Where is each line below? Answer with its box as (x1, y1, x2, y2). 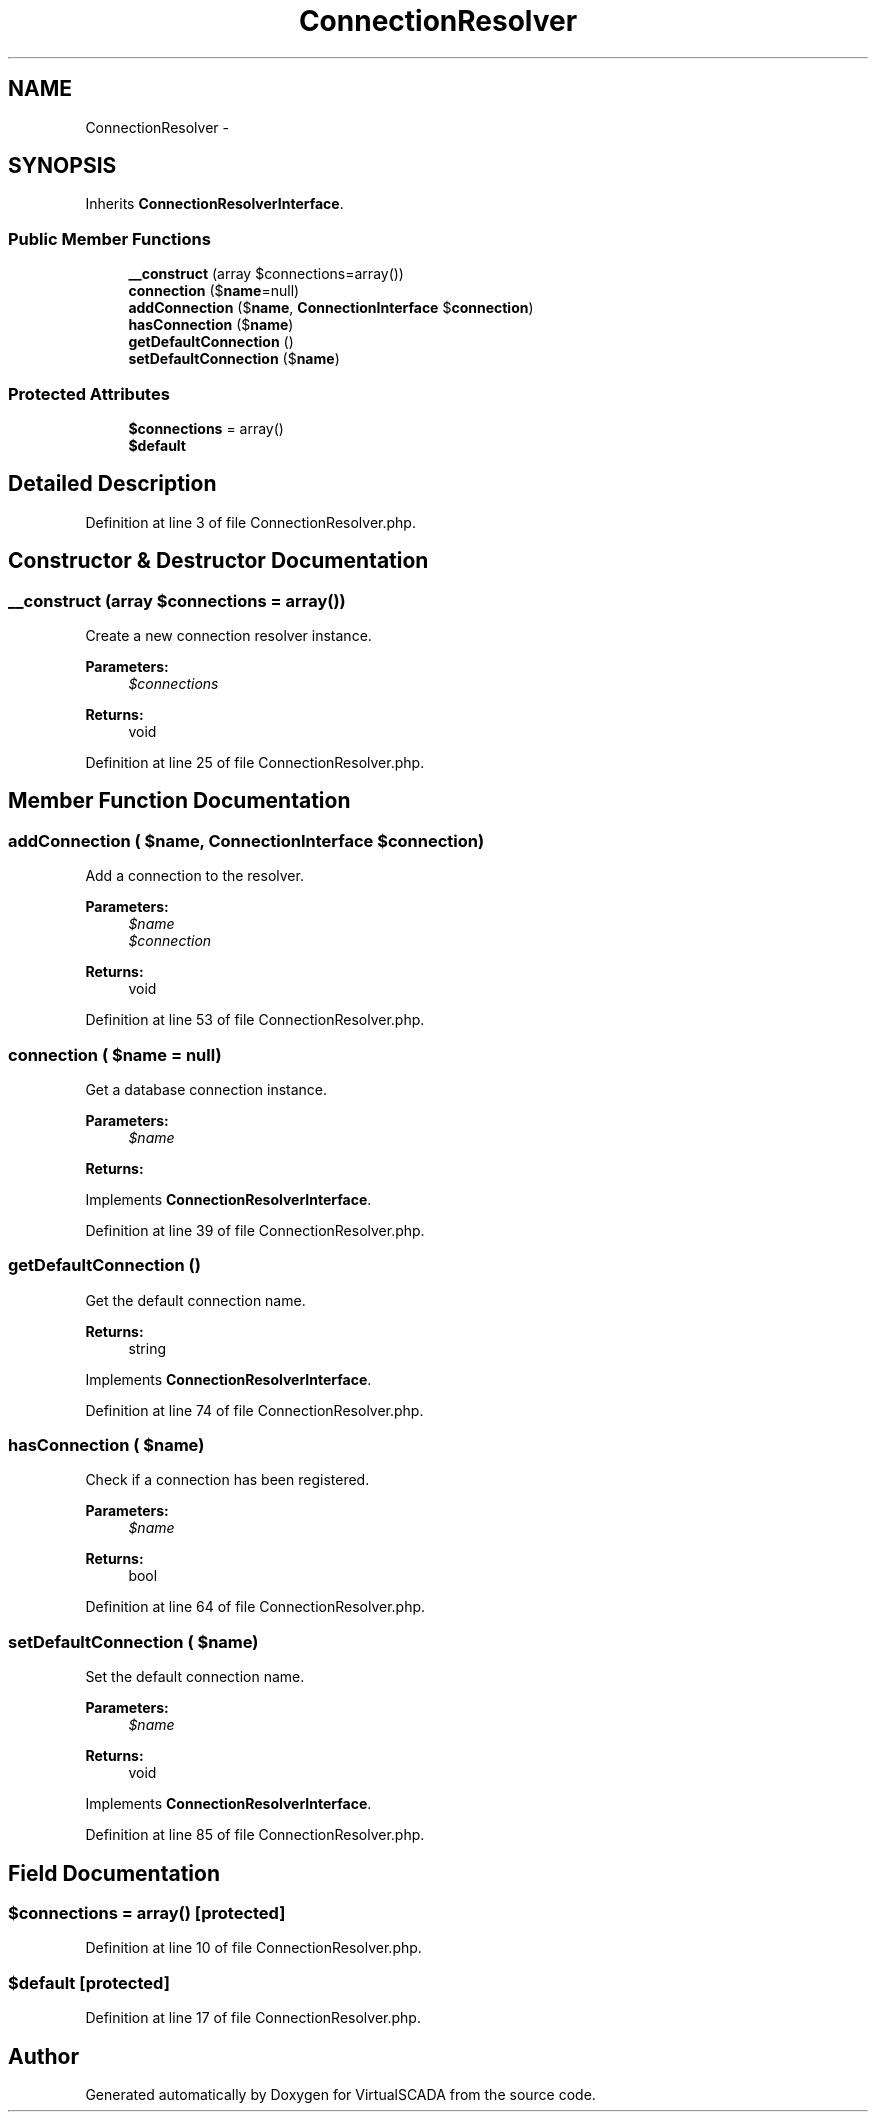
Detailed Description (8, 471, 217, 497)
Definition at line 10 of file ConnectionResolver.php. (85, 1939, 422, 1957)
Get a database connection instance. (85, 1080, 328, 1098)
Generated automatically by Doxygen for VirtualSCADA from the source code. (85, 2086, 596, 2104)
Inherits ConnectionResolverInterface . (85, 195, 344, 213)
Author (8, 2043, 79, 2069)
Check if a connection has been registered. (85, 1471, 370, 1489)
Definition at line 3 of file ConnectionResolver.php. (85, 513, 416, 531)
